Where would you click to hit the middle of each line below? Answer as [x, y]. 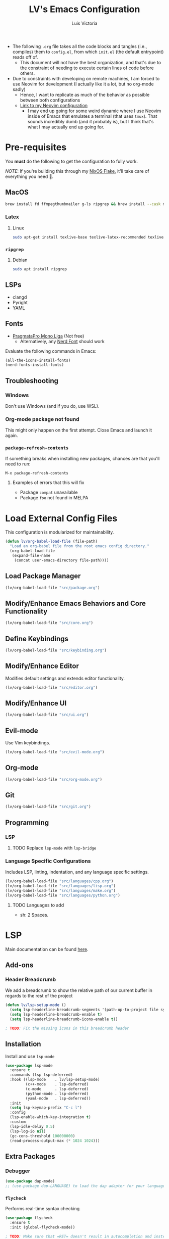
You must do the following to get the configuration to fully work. [72, 161]
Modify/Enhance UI [36, 703]
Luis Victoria [84, 23]
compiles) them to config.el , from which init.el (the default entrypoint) [88, 52]
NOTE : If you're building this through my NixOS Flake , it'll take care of [77, 171]
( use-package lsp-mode [29, 1065]
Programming [27, 822]
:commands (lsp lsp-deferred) [41, 1075]
